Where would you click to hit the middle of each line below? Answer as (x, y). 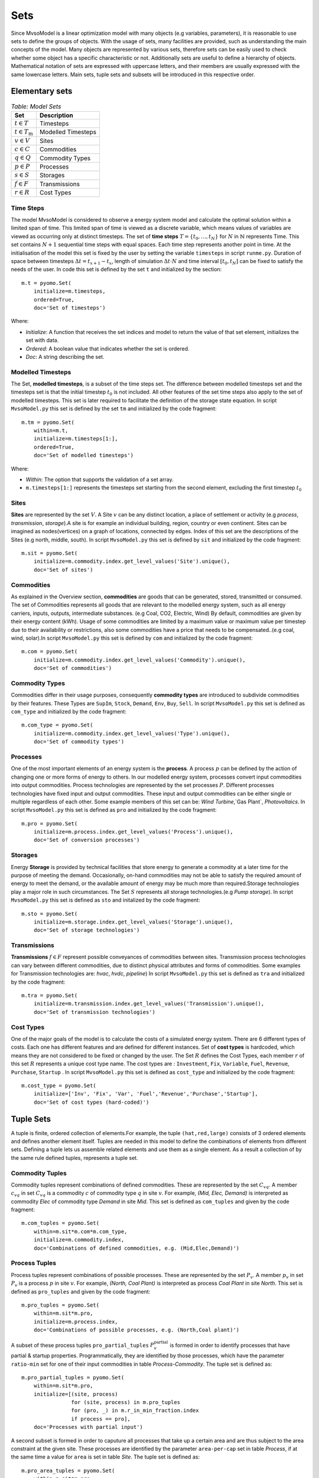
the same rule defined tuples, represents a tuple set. (74, 1158)
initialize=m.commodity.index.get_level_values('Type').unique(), (132, 733)
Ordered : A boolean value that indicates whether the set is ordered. (108, 348)
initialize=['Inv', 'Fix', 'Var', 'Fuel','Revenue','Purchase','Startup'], (146, 1094)
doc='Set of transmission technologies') (95, 1012)
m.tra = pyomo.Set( (50, 996)
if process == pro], (101, 1419)
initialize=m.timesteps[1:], (76, 439)
